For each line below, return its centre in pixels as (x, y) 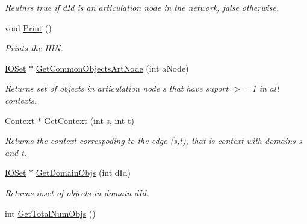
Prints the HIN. (34, 48)
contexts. (21, 100)
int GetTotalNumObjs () (50, 213)
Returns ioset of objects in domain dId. (77, 192)
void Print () (28, 27)
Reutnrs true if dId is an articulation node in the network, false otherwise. (142, 7)
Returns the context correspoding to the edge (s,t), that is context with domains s (153, 141)
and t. (16, 152)
